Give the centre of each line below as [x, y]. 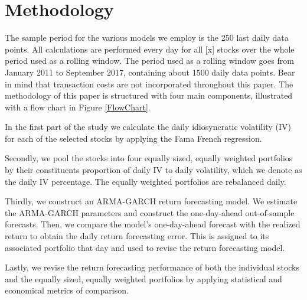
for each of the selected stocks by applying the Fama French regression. [133, 138]
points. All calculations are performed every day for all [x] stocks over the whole [150, 49]
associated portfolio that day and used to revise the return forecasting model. [145, 247]
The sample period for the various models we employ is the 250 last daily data [147, 37]
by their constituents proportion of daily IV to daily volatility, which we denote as [153, 170]
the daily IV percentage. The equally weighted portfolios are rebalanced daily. [146, 181]
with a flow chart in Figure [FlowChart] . [78, 107]
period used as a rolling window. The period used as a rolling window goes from [149, 61]
